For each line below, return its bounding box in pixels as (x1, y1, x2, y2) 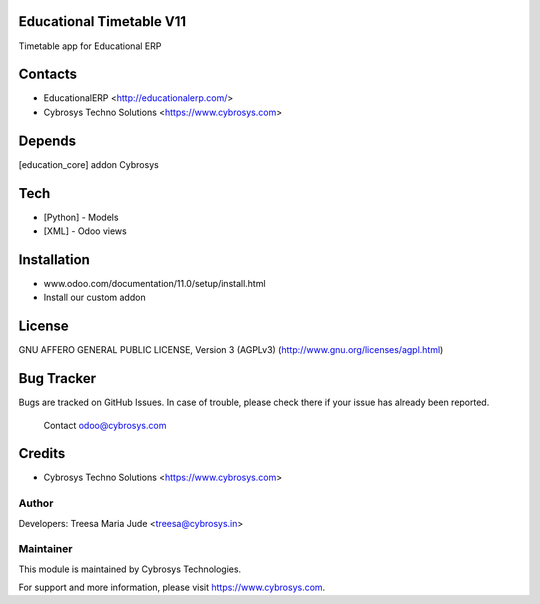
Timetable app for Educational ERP (18, 40, 162, 52)
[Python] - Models (43, 211, 119, 223)
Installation (18, 251, 90, 268)
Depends (18, 132, 77, 149)
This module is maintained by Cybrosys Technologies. (18, 563, 242, 575)
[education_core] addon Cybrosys (18, 158, 159, 170)
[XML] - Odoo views (43, 225, 127, 237)
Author (18, 496, 54, 510)
